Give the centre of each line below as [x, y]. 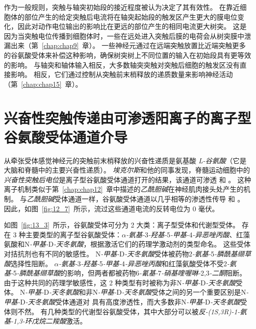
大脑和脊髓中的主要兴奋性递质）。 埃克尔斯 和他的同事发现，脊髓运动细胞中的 [127, 170]
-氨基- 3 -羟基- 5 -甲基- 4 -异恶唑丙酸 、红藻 [188, 234]
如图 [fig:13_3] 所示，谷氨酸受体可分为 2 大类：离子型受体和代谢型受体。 [122, 225]
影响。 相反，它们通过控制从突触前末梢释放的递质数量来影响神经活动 [122, 74]
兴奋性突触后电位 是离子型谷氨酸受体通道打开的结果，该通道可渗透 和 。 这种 [128, 179]
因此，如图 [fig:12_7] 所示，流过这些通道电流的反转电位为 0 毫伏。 [112, 208]
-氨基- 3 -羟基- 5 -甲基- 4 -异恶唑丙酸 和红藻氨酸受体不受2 [143, 263]
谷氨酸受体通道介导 [66, 137]
